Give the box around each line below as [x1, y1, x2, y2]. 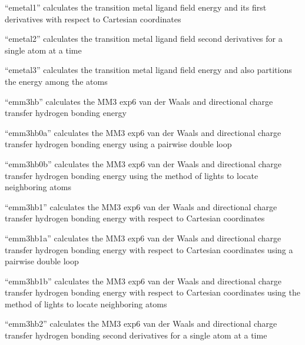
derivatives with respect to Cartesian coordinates [5, 12, 181, 25]
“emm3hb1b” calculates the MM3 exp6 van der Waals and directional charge [5, 274, 282, 287]
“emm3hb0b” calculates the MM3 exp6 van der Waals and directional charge [5, 157, 282, 170]
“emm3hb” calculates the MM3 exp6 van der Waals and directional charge [5, 95, 273, 107]
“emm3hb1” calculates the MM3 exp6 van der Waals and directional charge [5, 200, 277, 213]
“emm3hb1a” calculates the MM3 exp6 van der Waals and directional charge [5, 231, 281, 244]
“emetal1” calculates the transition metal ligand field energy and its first [5, 1, 267, 13]
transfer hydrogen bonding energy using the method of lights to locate [5, 169, 258, 181]
